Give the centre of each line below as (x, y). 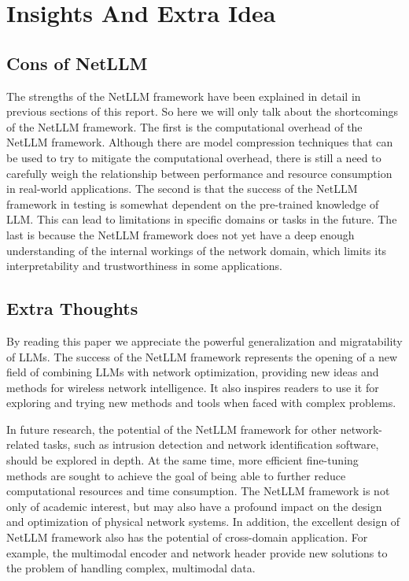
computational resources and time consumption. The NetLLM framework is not (198, 491)
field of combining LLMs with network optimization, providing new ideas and (193, 372)
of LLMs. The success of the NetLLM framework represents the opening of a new (202, 356)
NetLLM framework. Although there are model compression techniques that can (200, 142)
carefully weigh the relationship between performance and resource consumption (199, 173)
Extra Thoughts (72, 308)
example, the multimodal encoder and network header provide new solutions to (197, 552)
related (23, 444)
